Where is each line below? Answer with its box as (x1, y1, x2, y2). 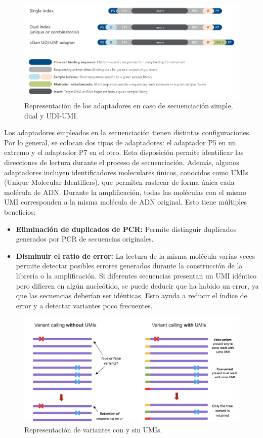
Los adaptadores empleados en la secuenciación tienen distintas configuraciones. (4, 127, 251, 138)
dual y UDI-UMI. (24, 110, 78, 121)
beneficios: (4, 207, 36, 217)
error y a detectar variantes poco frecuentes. (16, 300, 153, 310)
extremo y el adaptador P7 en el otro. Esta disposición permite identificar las (4, 147, 244, 157)
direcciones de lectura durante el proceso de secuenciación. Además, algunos (4, 157, 239, 168)
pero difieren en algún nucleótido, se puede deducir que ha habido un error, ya (16, 280, 259, 291)
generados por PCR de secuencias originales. (16, 233, 154, 244)
